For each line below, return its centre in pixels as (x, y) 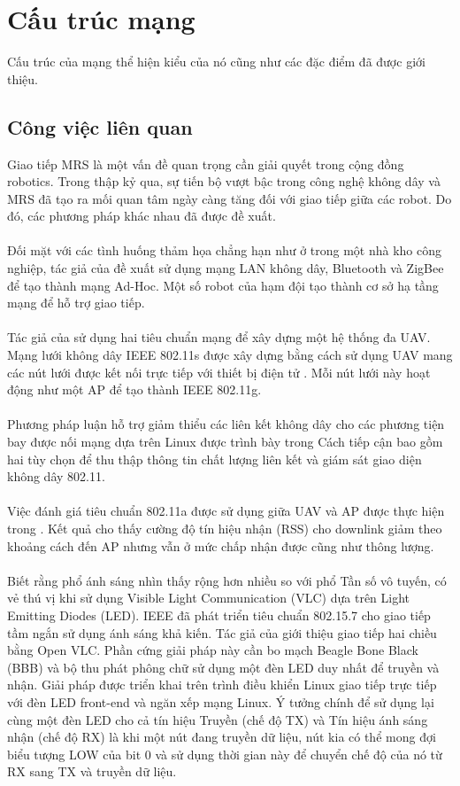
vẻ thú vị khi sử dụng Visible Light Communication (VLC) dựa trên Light (209, 598)
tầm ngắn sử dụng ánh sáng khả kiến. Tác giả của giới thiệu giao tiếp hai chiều (222, 632)
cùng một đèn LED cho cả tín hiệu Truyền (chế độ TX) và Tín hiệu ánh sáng (218, 719)
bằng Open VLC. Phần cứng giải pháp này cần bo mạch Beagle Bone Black (213, 650)
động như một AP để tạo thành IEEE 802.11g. (134, 389)
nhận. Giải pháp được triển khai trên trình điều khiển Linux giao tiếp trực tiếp (222, 685)
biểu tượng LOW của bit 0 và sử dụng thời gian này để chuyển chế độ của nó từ (225, 754)
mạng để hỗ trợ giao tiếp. (76, 303)
